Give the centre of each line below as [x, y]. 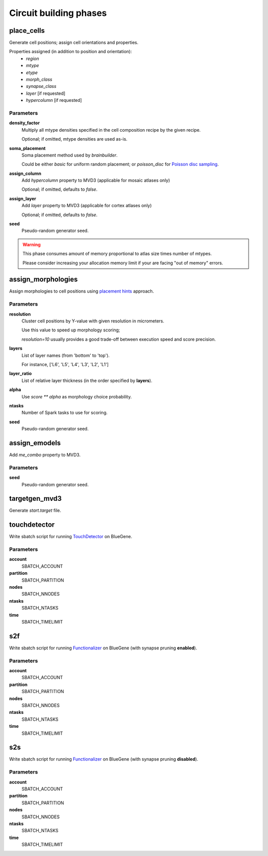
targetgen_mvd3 [35, 499]
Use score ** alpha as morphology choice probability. [77, 396]
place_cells [27, 31]
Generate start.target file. [35, 510]
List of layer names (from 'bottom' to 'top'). [66, 355]
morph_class [39, 79]
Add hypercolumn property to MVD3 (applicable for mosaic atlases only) [96, 180]
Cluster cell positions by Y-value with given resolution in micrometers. [93, 321]
